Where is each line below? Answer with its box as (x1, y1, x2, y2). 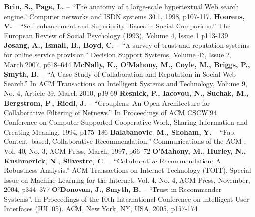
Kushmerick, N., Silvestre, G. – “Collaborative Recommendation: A (4, 155, 221, 165)
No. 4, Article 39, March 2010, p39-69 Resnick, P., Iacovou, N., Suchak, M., (4, 88, 249, 98)
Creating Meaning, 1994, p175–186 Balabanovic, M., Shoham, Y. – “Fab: (4, 126, 236, 136)
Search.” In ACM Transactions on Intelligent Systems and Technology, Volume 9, (4, 78, 247, 88)
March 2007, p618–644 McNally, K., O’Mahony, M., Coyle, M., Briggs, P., (4, 59, 250, 69)
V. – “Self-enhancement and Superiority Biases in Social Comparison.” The (4, 21, 230, 31)
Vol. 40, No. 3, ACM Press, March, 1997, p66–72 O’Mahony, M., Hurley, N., (4, 145, 246, 156)
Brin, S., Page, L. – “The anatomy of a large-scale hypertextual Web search (4, 1, 239, 11)
